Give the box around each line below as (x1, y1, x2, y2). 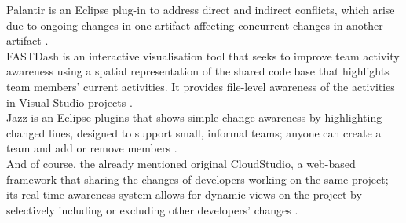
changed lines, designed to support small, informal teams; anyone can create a (6, 124, 382, 141)
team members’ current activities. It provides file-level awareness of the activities (6, 78, 395, 94)
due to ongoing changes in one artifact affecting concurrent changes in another (6, 16, 383, 33)
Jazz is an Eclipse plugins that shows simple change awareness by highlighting (6, 109, 382, 126)
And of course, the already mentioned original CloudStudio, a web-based (6, 155, 356, 171)
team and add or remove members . (6, 140, 177, 156)
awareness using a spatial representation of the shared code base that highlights (6, 63, 390, 79)
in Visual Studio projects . (6, 93, 133, 110)
